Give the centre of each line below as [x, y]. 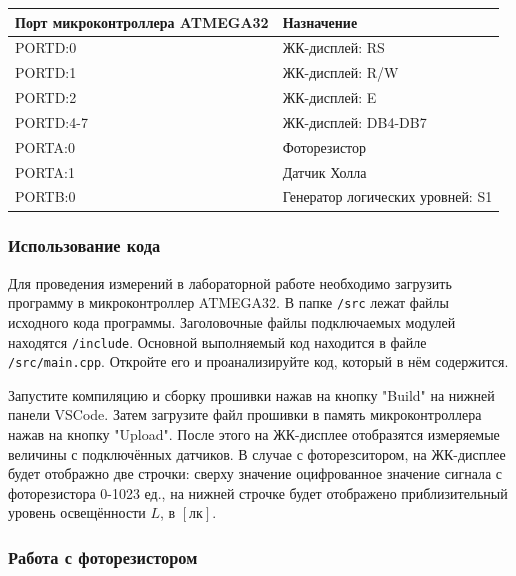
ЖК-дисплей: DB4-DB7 [354, 121]
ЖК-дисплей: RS [333, 47]
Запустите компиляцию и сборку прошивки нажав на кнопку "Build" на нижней [251, 394]
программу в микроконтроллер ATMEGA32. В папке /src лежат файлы [228, 302]
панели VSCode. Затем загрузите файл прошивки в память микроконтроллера [245, 414]
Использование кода [84, 245]
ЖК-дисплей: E [329, 97]
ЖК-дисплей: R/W [340, 72]
